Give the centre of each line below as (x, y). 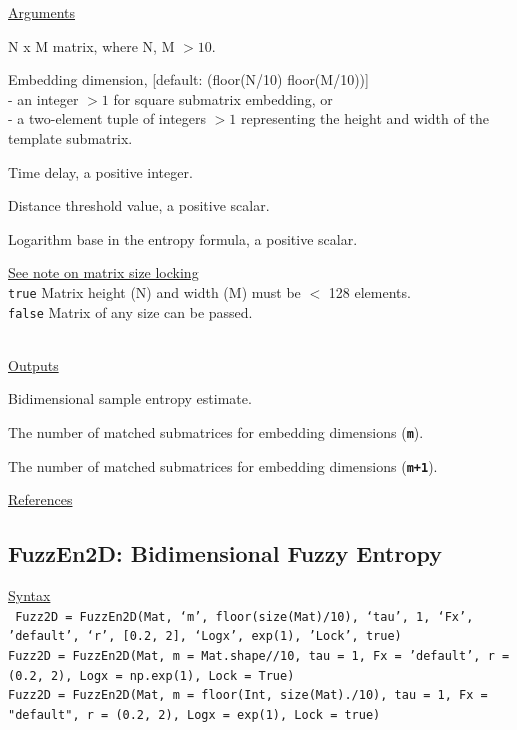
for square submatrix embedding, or (223, 98)
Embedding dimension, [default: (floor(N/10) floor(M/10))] (188, 79)
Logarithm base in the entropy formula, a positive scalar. (183, 238)
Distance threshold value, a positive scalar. (139, 205)
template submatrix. (70, 137)
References (40, 499)
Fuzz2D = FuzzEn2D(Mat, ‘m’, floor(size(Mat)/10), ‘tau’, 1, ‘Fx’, (244, 616)
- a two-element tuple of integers (107, 118)
